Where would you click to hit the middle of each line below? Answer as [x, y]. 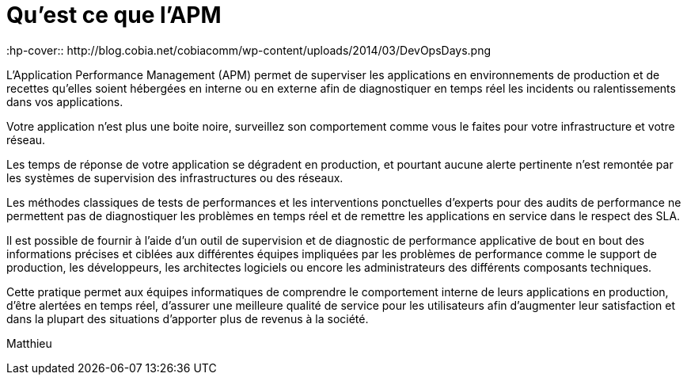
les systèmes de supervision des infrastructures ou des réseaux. [175, 177]
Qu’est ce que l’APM [114, 15]
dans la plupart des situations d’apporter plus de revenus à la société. [188, 318]
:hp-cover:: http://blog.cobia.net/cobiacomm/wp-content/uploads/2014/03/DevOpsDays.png [249, 50]
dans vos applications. [65, 101]
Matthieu [29, 343]
